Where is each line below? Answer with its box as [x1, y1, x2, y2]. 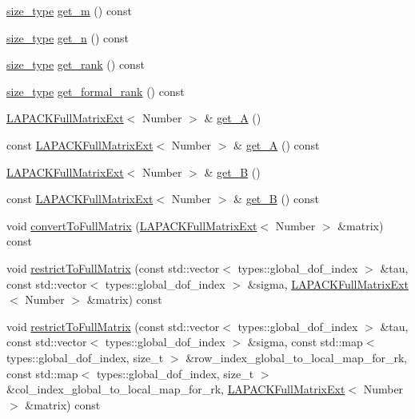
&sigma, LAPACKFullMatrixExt [247, 275, 409, 292]
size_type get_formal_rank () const [6, 82, 185, 99]
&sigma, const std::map [247, 333, 363, 350]
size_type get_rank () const [6, 56, 145, 73]
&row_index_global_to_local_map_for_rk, [186, 349, 408, 365]
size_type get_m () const [6, 2, 132, 18]
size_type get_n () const [6, 29, 129, 46]
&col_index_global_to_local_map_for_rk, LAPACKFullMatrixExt [6, 381, 345, 397]
